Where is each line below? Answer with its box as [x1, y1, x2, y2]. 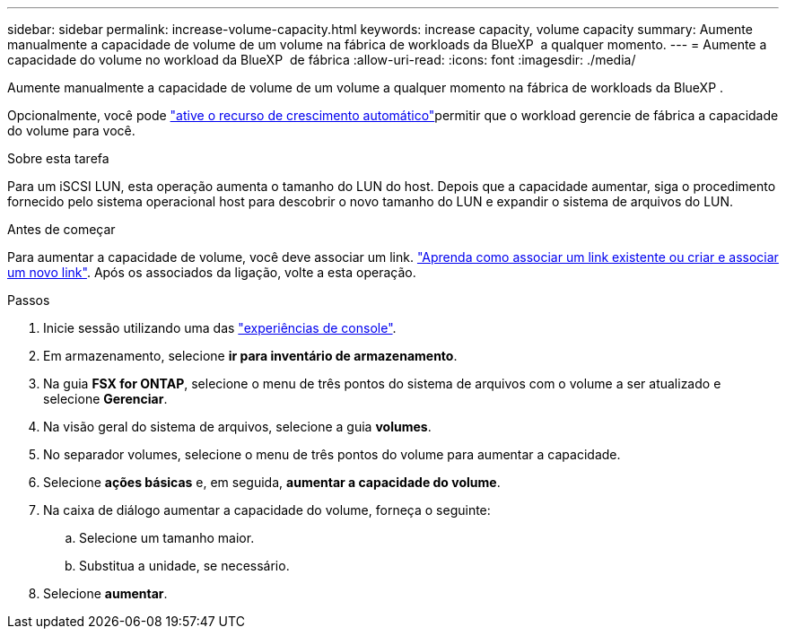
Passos [7, 292, 50, 308]
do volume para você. [7, 123, 135, 138]
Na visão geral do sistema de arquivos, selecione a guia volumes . [43, 419, 432, 434]
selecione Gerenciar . [43, 391, 168, 406]
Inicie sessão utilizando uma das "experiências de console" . [43, 320, 397, 335]
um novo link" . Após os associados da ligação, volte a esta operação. [7, 265, 416, 280]
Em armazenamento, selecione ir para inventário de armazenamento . [43, 348, 458, 363]
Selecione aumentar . [43, 586, 168, 601]
